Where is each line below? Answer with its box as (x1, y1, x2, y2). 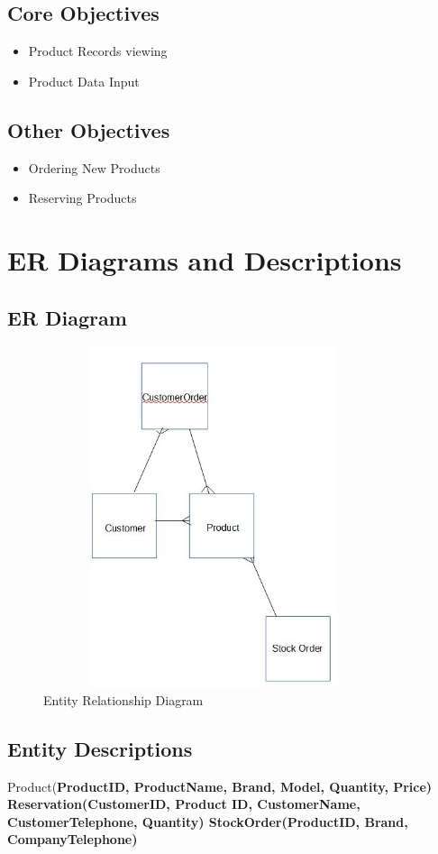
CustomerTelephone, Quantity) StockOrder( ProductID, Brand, (7, 812, 408, 831)
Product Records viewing (28, 41, 168, 60)
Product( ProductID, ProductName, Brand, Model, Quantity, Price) (7, 776, 433, 795)
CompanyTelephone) (7, 830, 138, 849)
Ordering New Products (28, 158, 160, 177)
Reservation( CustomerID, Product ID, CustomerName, (7, 794, 360, 813)
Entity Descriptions (7, 734, 193, 762)
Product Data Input (28, 71, 140, 90)
